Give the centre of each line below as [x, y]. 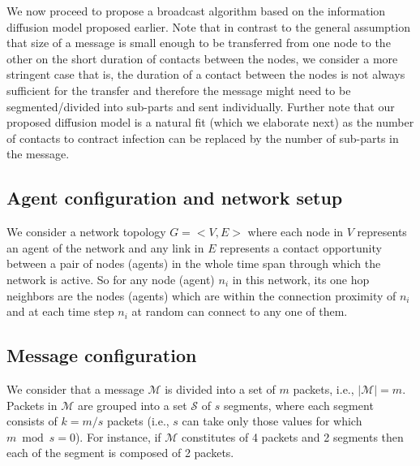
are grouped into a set [132, 405]
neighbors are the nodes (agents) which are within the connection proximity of [201, 295]
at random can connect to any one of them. [240, 311]
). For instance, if [118, 436]
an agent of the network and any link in [105, 247]
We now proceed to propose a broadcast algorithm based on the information [196, 11]
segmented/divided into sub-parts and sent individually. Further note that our [201, 106]
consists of [32, 421]
